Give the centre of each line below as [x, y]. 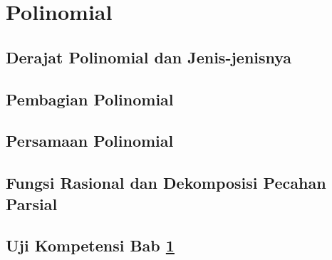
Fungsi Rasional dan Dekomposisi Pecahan [166, 183]
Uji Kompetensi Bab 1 [90, 245]
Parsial [32, 203]
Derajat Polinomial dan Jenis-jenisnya [149, 57]
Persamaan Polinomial [90, 141]
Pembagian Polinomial [90, 99]
